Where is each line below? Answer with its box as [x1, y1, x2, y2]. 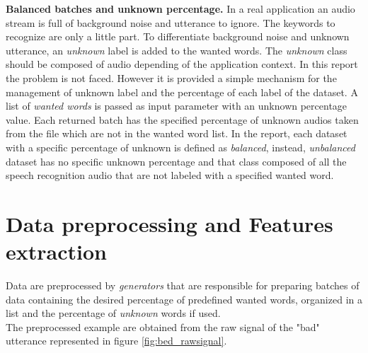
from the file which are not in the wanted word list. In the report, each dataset [6, 126, 347, 141]
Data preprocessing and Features [6, 209, 333, 238]
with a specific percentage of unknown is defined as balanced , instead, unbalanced [6, 139, 355, 154]
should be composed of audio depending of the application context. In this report [6, 57, 358, 71]
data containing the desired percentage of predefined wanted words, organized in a [6, 291, 362, 306]
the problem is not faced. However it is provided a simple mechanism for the [6, 70, 337, 85]
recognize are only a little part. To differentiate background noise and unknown [6, 29, 350, 44]
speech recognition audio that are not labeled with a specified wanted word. [6, 168, 334, 183]
